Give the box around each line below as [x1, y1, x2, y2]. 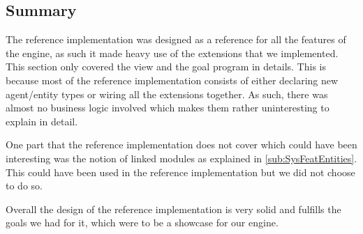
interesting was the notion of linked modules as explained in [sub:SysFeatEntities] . [6, 150, 357, 165]
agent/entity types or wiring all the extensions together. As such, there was [6, 86, 328, 101]
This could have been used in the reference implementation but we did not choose [6, 164, 355, 179]
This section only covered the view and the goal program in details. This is [6, 59, 326, 74]
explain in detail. [6, 114, 78, 128]
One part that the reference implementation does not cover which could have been [6, 137, 357, 152]
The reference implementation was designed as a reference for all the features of [6, 32, 346, 47]
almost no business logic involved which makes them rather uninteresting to [6, 100, 329, 115]
